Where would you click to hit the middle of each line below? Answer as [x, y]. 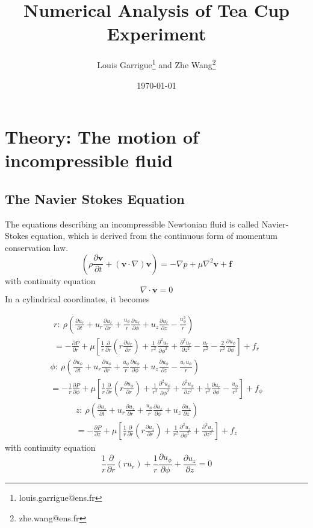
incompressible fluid [89, 160]
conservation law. [37, 247]
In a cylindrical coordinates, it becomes [77, 299]
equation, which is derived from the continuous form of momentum [154, 236]
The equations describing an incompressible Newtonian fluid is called [132, 224]
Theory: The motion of [102, 137]
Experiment [156, 33]
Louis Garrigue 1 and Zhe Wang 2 [156, 64]
